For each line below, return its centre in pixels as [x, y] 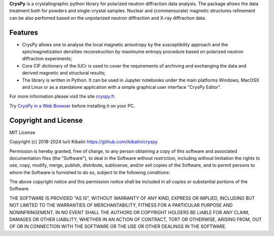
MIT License [22, 132]
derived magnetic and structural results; [64, 73]
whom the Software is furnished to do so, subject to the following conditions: [90, 172]
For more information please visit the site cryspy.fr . [63, 96]
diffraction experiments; [47, 59]
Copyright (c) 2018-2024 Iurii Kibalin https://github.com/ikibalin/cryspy [83, 142]
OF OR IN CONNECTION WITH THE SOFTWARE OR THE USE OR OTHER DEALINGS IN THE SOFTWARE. [118, 226]
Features [24, 32]
